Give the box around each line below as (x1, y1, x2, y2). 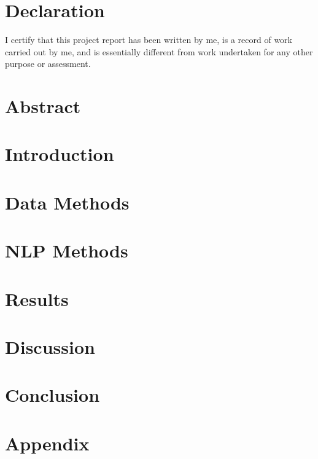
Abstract (5, 93, 81, 119)
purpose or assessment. (5, 57, 91, 70)
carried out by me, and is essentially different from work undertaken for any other (5, 45, 313, 58)
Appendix (5, 430, 90, 455)
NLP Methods (5, 238, 128, 263)
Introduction (5, 141, 114, 167)
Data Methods (5, 189, 130, 214)
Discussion (5, 334, 95, 359)
